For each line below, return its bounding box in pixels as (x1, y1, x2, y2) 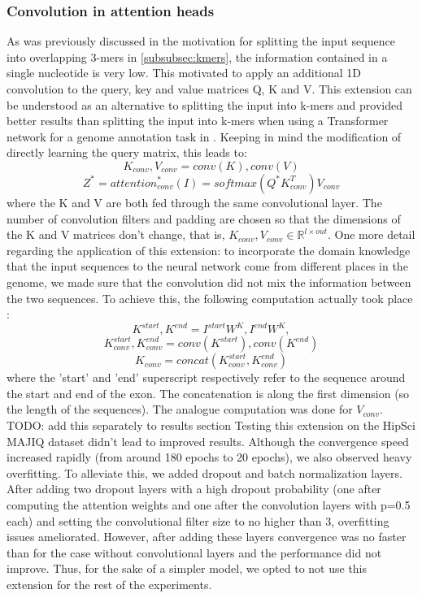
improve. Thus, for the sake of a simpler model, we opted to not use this (7, 560, 368, 577)
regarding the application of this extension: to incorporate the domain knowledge (7, 241, 411, 258)
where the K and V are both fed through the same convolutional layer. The (7, 193, 382, 210)
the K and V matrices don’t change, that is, (7, 226, 225, 243)
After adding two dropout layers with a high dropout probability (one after (7, 480, 381, 497)
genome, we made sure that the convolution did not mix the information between (7, 273, 411, 290)
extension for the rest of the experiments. (7, 575, 212, 592)
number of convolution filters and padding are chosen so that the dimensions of (7, 210, 401, 227)
